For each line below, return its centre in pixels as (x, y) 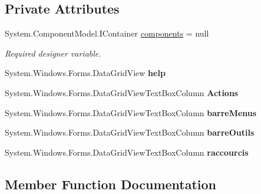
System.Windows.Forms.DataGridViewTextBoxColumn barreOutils (130, 132)
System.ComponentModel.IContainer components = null (107, 33)
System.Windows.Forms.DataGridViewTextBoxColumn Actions (122, 92)
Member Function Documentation (111, 184)
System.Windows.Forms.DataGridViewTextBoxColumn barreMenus (131, 112)
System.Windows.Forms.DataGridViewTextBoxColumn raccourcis (127, 152)
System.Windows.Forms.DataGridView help (85, 73)
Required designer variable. (53, 53)
